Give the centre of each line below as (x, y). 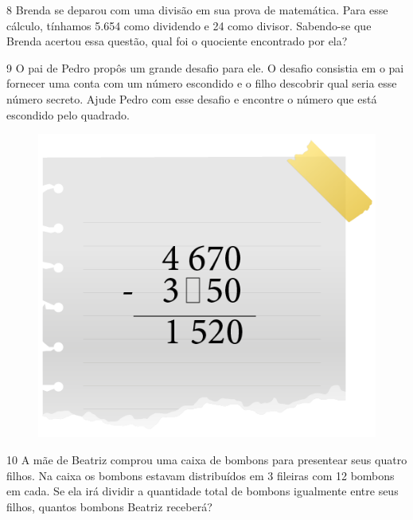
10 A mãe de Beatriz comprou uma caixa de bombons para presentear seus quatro (207, 459)
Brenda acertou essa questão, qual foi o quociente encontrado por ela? (177, 41)
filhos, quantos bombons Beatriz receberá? (109, 506)
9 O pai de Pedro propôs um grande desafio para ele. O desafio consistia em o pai (205, 67)
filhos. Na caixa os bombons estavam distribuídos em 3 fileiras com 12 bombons (201, 475)
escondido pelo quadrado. (68, 114)
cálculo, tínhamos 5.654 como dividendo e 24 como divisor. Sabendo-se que (189, 25)
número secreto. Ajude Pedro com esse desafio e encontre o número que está (192, 98)
